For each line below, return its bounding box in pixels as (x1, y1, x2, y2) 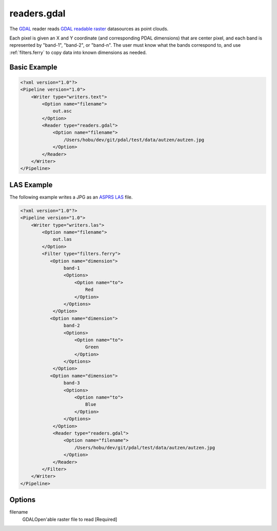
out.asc (52, 108, 72, 114)
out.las (52, 237, 72, 242)
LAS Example (9, 180, 53, 189)
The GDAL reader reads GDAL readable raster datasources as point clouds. (9, 26, 169, 32)
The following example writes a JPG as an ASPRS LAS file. (9, 194, 133, 200)
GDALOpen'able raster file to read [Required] (22, 516, 117, 522)
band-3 (63, 380, 81, 386)
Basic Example (9, 63, 57, 71)
